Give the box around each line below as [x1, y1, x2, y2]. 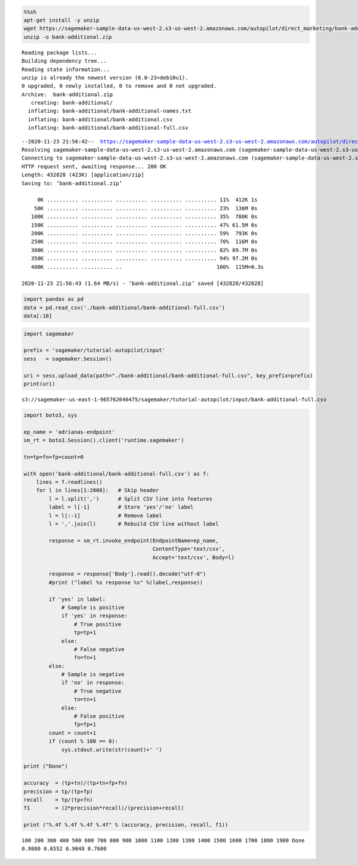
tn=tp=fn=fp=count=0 [23, 453, 84, 460]
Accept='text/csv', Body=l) [152, 554, 235, 561]
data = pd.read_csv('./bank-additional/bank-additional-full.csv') [23, 304, 226, 311]
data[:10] [23, 312, 53, 320]
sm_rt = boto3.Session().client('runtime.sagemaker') [23, 437, 184, 444]
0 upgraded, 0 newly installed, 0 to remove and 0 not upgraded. [21, 82, 217, 90]
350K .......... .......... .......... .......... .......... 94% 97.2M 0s [30, 255, 258, 262]
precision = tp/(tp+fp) [23, 788, 94, 795]
